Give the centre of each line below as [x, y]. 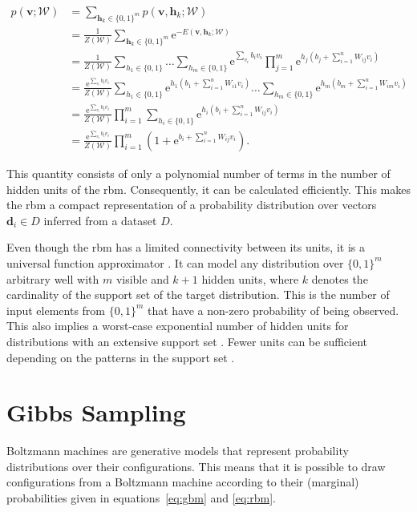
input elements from [56, 310]
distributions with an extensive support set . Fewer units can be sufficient [187, 341]
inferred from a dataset [100, 220]
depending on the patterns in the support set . [121, 357]
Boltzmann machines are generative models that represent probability [178, 451]
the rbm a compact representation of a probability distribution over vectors [192, 205]
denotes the [340, 278]
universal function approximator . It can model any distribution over [175, 262]
